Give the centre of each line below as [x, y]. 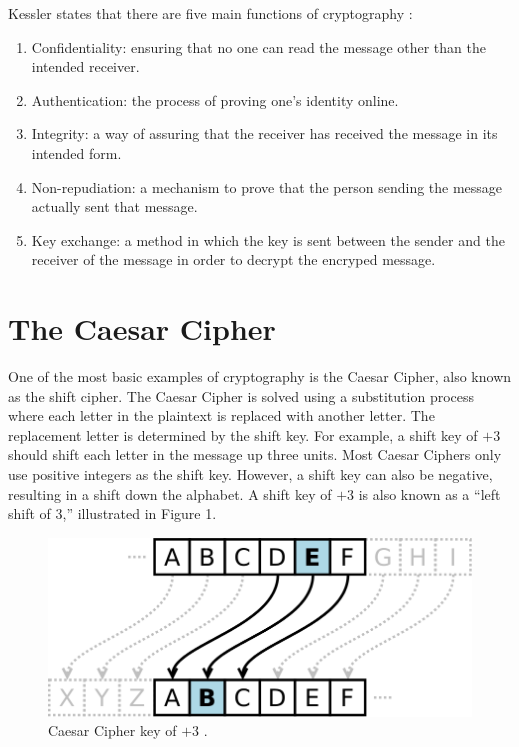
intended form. [76, 152]
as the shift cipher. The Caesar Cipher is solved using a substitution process [241, 395]
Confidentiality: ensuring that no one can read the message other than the [258, 46]
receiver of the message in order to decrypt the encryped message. [233, 259]
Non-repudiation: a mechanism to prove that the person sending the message [267, 186]
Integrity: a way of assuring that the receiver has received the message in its [264, 133]
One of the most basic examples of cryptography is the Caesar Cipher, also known [260, 376]
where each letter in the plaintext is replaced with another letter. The [221, 415]
